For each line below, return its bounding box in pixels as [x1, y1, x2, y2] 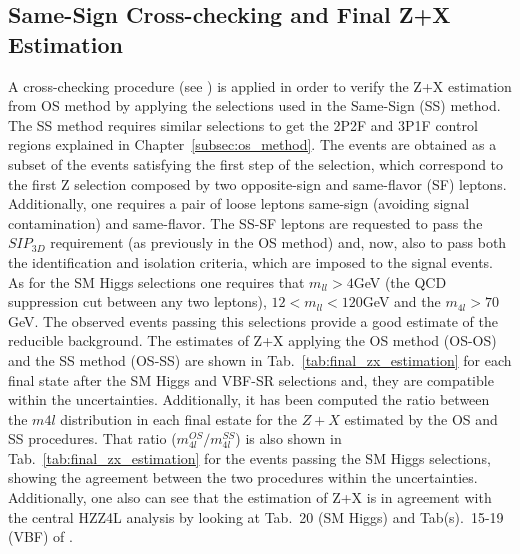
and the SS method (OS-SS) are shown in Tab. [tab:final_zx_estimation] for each [8, 349, 512, 370]
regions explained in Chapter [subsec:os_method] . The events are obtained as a [8, 134, 497, 155]
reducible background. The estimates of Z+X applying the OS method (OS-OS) [8, 330, 497, 351]
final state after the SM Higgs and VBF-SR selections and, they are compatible [8, 369, 494, 390]
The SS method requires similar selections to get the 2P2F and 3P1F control [8, 114, 478, 135]
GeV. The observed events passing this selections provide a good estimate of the [8, 310, 498, 331]
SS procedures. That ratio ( [8, 428, 177, 449]
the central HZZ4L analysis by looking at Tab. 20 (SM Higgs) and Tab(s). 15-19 [8, 506, 504, 527]
